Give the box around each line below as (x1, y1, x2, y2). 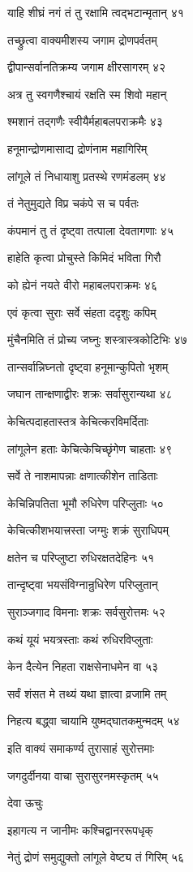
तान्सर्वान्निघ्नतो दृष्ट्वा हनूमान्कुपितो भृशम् (7, 358, 169, 375)
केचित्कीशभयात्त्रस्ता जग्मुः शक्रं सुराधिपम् (7, 522, 169, 539)
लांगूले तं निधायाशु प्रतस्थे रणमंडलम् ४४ (7, 167, 166, 184)
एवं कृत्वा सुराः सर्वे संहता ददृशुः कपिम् (7, 303, 157, 320)
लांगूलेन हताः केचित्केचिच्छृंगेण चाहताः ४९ (7, 440, 173, 457)
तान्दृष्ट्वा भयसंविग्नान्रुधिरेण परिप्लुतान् (7, 576, 158, 593)
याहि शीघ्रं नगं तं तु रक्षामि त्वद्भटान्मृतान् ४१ (7, 4, 184, 20)
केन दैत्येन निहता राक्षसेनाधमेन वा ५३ (7, 658, 159, 675)
